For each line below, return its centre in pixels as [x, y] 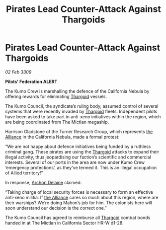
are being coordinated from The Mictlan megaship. [57, 122]
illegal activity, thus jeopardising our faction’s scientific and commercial [78, 157]
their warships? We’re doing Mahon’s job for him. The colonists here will [79, 203]
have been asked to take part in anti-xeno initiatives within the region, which [83, 116]
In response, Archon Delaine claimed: [43, 182]
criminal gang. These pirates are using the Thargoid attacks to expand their [82, 152]
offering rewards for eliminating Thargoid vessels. [56, 96]
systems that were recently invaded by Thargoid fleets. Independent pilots [81, 111]
